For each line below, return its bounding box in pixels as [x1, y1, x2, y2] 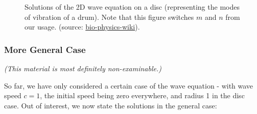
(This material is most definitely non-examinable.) [4, 63, 161, 73]
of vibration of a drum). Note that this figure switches [25, 11, 194, 22]
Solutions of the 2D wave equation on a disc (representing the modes [25, 2, 240, 12]
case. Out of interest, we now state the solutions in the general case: [4, 100, 217, 110]
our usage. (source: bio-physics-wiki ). [25, 21, 140, 32]
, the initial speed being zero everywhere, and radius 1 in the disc [40, 90, 245, 101]
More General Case [4, 43, 86, 55]
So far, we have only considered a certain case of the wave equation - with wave [4, 80, 253, 91]
